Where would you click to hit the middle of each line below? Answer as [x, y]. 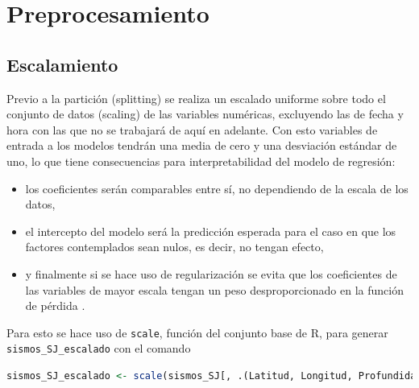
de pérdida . [55, 305]
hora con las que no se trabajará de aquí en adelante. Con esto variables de [192, 129]
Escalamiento [62, 64]
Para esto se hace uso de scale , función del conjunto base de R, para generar [197, 332]
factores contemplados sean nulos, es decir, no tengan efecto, [174, 247]
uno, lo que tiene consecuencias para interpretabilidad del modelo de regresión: [201, 161]
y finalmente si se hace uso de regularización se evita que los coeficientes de [211, 273]
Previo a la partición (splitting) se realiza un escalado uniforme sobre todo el [196, 98]
